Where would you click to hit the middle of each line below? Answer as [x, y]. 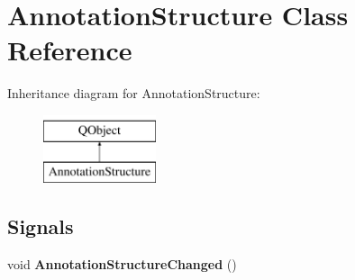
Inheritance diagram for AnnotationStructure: [134, 93]
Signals [41, 226]
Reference [70, 50]
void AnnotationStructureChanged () [122, 264]
